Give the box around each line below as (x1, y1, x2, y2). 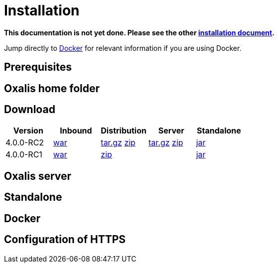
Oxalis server (4, 169, 72, 182)
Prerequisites (4, 61, 72, 74)
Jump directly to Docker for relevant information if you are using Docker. (4, 43, 242, 52)
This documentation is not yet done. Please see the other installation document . (4, 28, 275, 37)
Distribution (101, 126, 146, 136)
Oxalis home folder (4, 82, 100, 95)
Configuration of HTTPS (4, 233, 126, 246)
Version (13, 126, 43, 136)
